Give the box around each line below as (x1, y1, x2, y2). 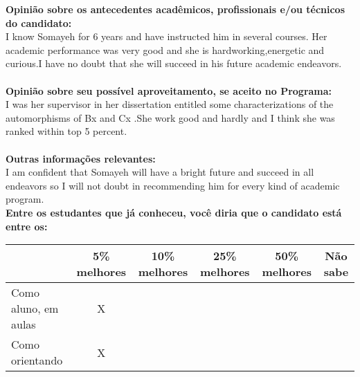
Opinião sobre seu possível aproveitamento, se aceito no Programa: (6, 83, 332, 98)
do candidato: (6, 15, 72, 30)
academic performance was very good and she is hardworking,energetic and (6, 42, 325, 57)
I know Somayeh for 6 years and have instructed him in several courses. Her (6, 29, 327, 44)
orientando (11, 352, 63, 369)
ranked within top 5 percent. (6, 124, 127, 138)
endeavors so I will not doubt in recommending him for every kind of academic (6, 178, 340, 192)
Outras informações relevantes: (6, 151, 156, 165)
